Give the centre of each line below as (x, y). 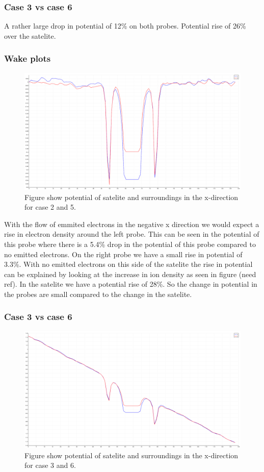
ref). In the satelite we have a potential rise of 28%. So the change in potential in (131, 284)
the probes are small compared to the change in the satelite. (98, 294)
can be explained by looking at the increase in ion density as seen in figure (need (130, 274)
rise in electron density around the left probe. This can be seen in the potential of (132, 234)
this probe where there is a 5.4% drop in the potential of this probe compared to (130, 244)
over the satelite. (30, 35)
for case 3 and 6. (50, 465)
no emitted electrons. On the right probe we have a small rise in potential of (123, 254)
